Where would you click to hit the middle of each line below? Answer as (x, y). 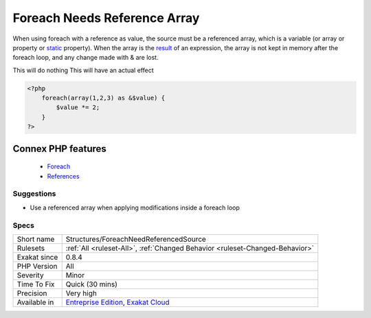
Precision (32, 293)
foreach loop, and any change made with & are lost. (86, 58)
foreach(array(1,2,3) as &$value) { (103, 98)
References (63, 176)
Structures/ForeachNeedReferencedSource (136, 239)
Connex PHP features (59, 149)
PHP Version (37, 266)
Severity (30, 275)
